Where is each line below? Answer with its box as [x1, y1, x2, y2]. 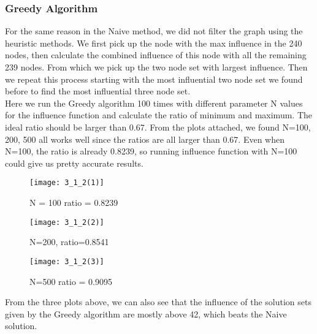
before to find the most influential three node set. [5, 85, 191, 97]
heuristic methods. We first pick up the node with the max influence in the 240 [5, 36, 302, 49]
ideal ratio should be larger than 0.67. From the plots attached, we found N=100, [5, 120, 311, 133]
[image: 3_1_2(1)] [29, 178, 104, 188]
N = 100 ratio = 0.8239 [29, 196, 118, 208]
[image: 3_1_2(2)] [29, 218, 104, 227]
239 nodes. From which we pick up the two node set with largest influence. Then [5, 61, 308, 73]
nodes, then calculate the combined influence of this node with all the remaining [5, 48, 307, 61]
